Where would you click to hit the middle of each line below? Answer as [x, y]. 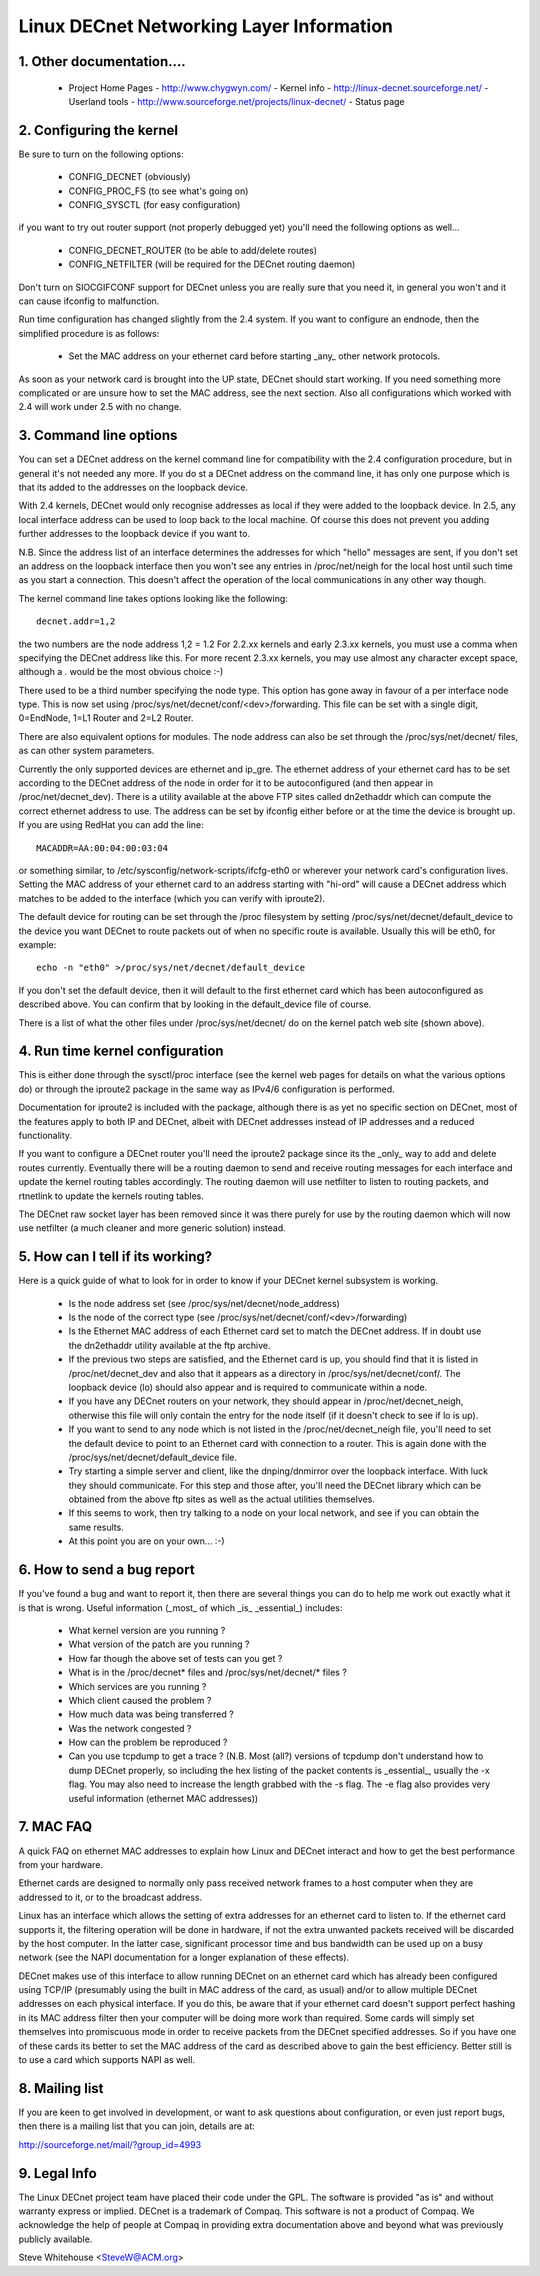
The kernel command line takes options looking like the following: [153, 598]
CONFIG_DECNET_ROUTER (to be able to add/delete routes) [193, 250]
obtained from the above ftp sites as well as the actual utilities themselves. [221, 1499]
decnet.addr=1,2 [76, 621]
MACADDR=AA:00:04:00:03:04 [102, 848]
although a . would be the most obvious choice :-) [121, 672]
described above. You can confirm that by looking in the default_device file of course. [195, 1004]
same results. [96, 1527]
